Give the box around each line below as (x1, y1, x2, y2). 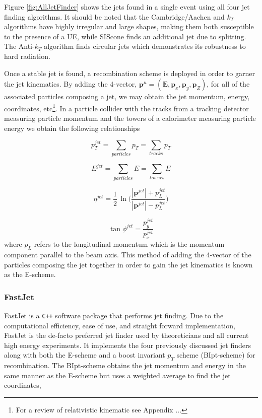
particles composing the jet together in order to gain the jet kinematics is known (4, 259, 253, 269)
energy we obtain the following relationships (4, 122, 140, 133)
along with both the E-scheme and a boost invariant (4, 350, 165, 360)
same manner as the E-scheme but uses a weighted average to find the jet (4, 370, 231, 380)
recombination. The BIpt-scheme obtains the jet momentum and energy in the (4, 360, 246, 371)
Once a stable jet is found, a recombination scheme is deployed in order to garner (4, 67, 255, 78)
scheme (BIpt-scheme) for (176, 350, 255, 360)
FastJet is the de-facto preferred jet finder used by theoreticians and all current (4, 330, 249, 340)
